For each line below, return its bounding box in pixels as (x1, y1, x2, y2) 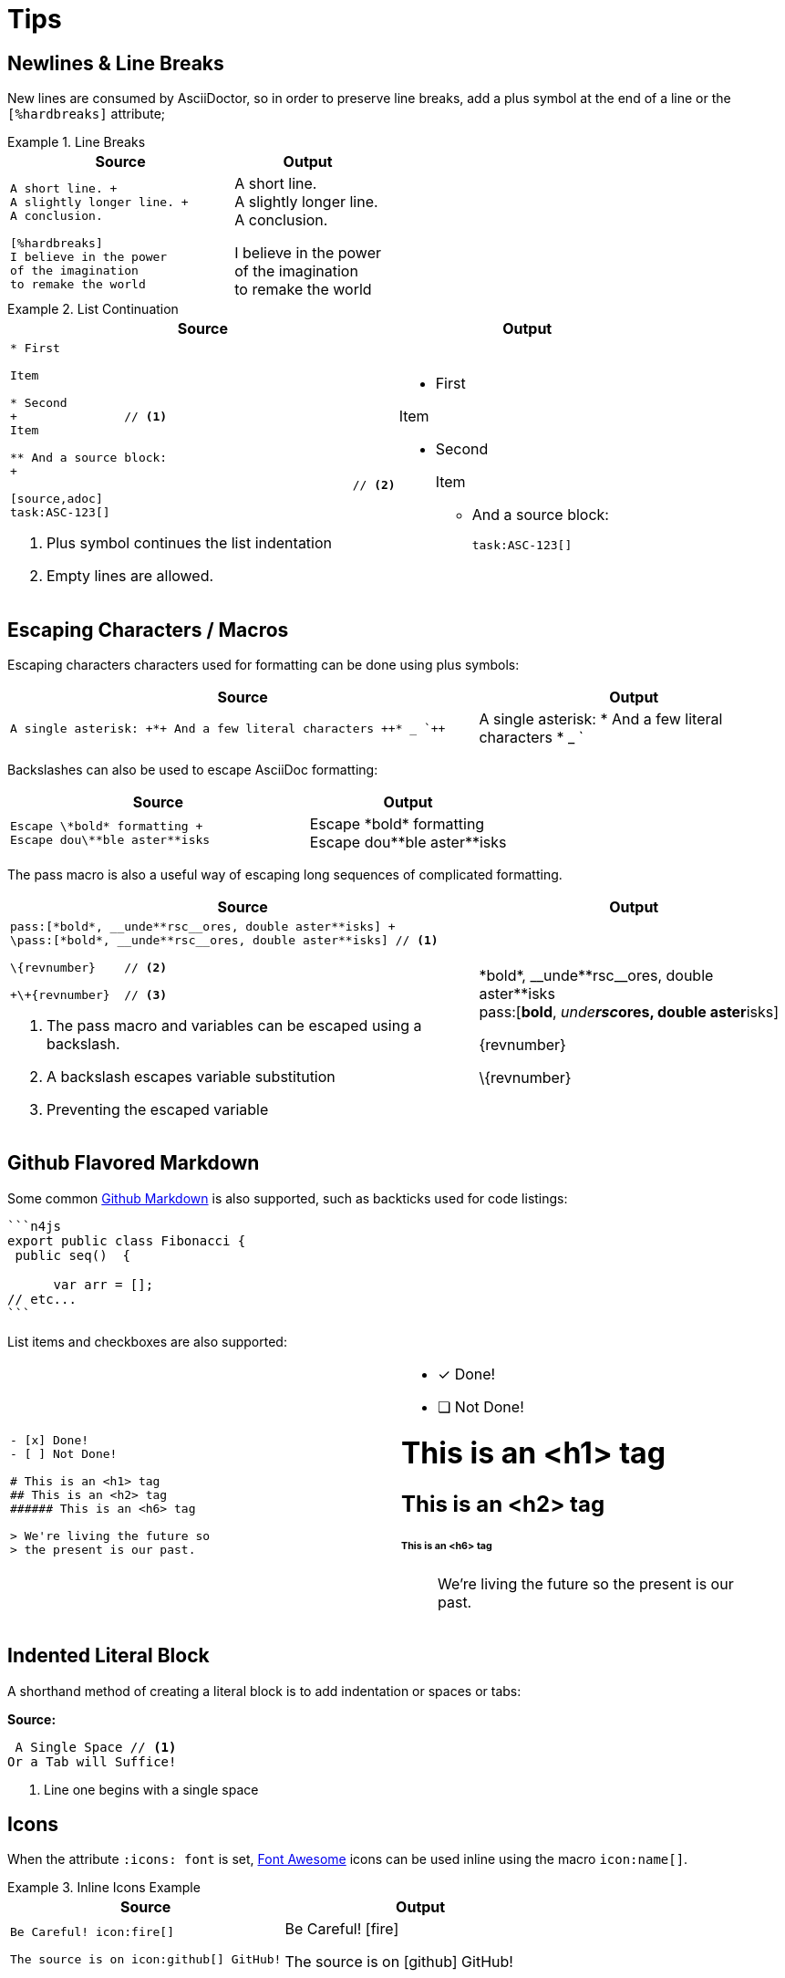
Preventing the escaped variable (46, 1100, 269, 1119)
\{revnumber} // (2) (10, 961, 168, 975)
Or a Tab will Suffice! (7, 1754, 177, 1769)
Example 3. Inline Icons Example (7, 1879, 201, 1896)
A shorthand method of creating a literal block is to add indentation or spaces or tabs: (7, 1682, 522, 1699)
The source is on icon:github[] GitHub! (10, 1952, 282, 1966)
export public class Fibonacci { (7, 1233, 246, 1248)
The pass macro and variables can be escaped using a (46, 1016, 422, 1036)
